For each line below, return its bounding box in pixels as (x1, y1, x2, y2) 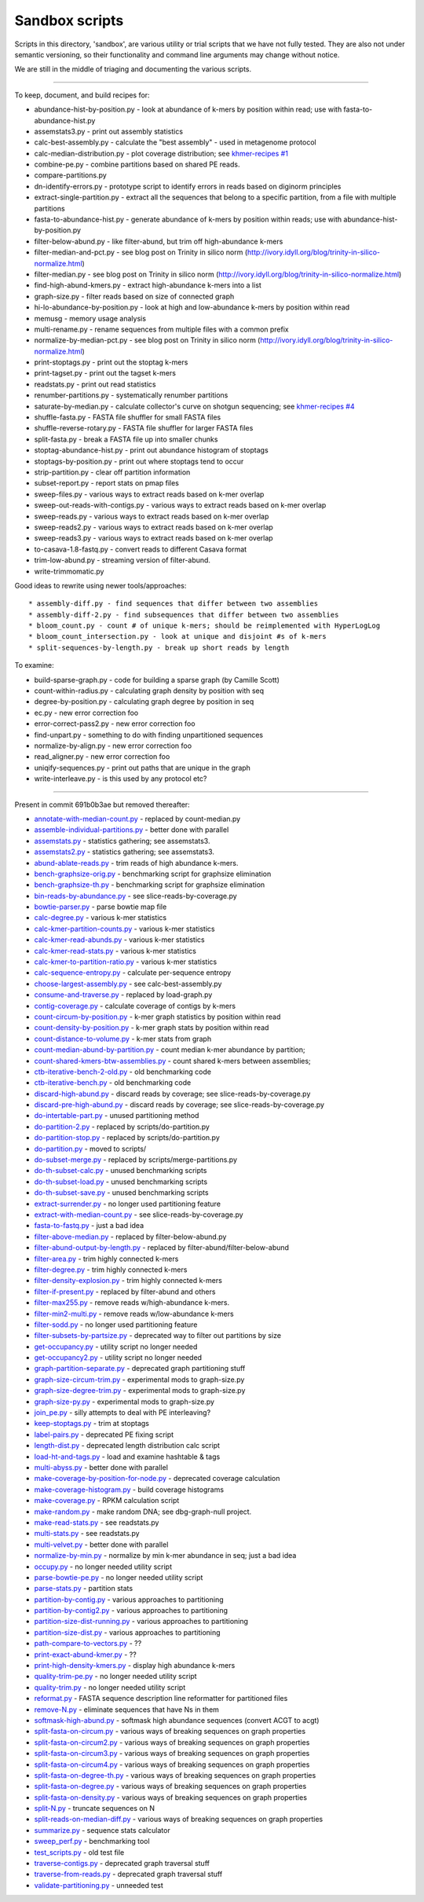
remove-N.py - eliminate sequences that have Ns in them (34, 1705, 220, 1714)
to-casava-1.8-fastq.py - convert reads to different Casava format (34, 544, 247, 554)
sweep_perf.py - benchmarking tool (34, 1837, 150, 1846)
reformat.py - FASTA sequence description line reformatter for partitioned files (34, 1694, 288, 1703)
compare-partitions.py (34, 170, 108, 180)
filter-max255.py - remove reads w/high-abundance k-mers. (34, 1298, 230, 1307)
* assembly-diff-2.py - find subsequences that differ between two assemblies (28, 610, 339, 619)
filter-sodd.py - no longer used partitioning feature (34, 1320, 198, 1329)
